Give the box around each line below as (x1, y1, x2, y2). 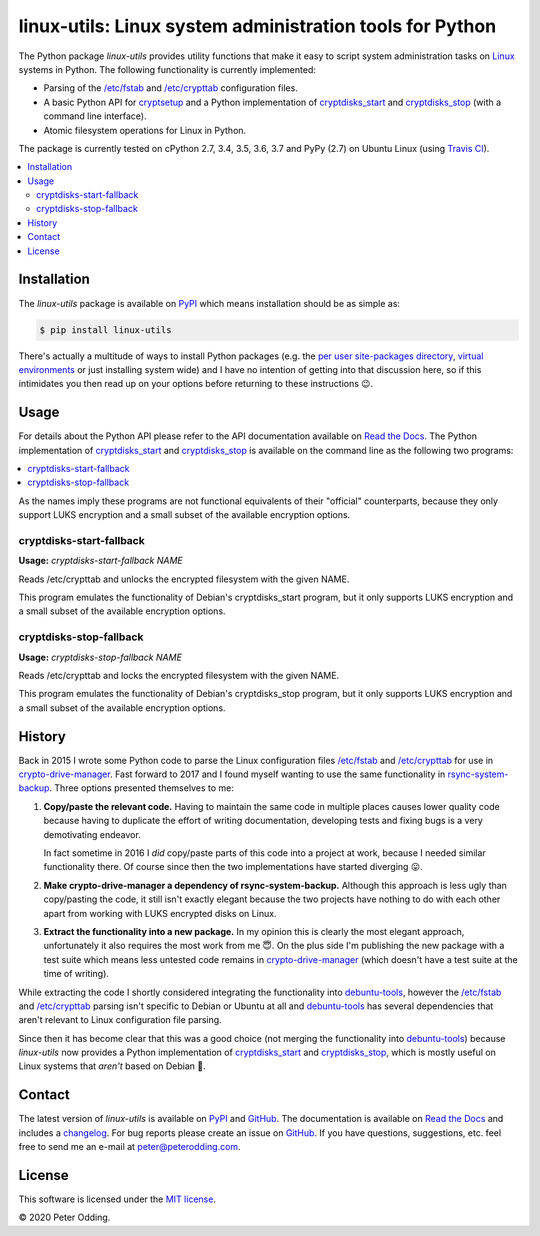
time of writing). (43, 968, 110, 980)
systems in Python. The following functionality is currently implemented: (18, 63, 317, 75)
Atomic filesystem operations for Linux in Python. (43, 124, 247, 136)
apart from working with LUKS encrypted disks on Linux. (43, 907, 277, 919)
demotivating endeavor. (43, 828, 142, 840)
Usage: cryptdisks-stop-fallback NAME (18, 651, 182, 663)
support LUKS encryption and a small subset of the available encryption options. (18, 509, 351, 521)
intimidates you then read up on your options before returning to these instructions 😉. (18, 378, 374, 390)
